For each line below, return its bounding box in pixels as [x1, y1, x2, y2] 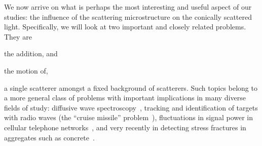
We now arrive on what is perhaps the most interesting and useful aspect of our [4, 2, 252, 12]
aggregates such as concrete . [4, 132, 95, 142]
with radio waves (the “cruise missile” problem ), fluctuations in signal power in [4, 112, 253, 123]
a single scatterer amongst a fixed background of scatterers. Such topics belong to [4, 82, 257, 93]
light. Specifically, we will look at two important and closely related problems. [4, 21, 246, 32]
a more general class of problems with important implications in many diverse [4, 92, 246, 103]
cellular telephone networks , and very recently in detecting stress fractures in [4, 122, 246, 132]
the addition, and [4, 48, 58, 59]
